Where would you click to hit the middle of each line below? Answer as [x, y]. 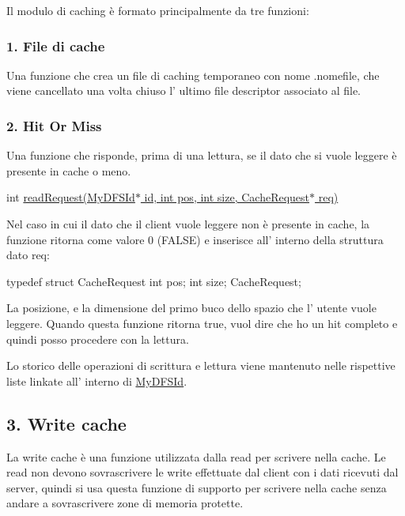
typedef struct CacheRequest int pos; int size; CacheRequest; [154, 281]
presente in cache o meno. [69, 170]
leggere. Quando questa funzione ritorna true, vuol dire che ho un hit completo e [202, 323]
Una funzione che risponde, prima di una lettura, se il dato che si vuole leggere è [202, 155]
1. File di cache [56, 45]
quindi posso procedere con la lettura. [98, 339]
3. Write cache [66, 423]
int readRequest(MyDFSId [71, 197]
